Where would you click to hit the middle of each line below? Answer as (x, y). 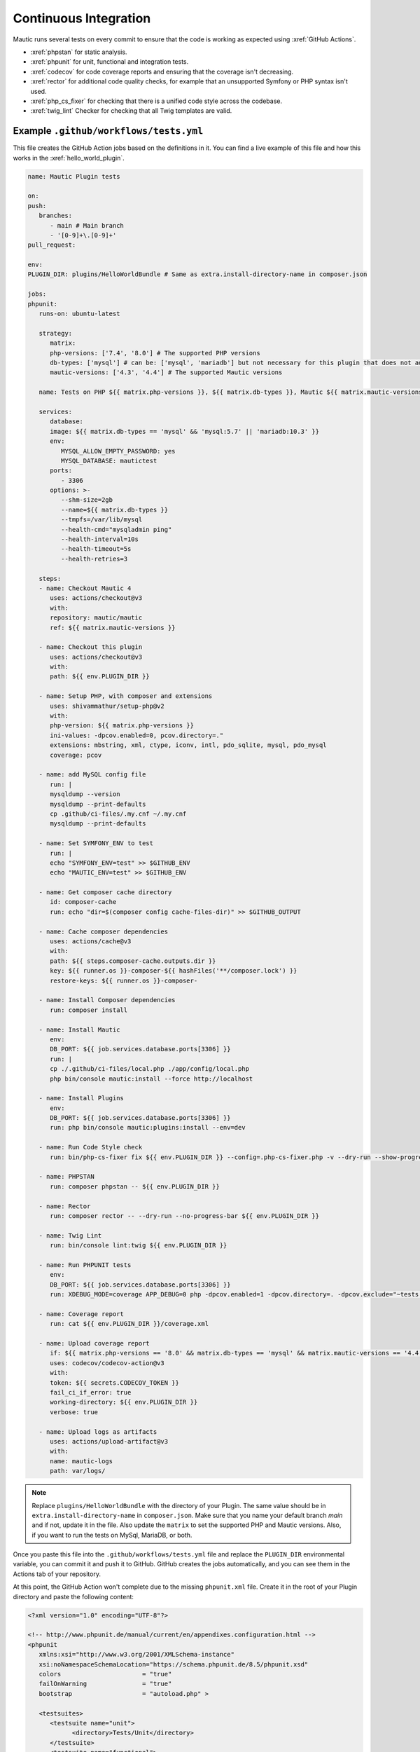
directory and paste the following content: (73, 1596)
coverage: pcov (76, 755)
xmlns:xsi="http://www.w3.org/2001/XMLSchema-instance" (136, 1655)
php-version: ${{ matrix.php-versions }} (122, 726)
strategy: (56, 333)
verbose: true (74, 1412)
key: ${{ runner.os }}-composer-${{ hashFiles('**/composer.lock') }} (174, 971)
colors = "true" (105, 1674)
